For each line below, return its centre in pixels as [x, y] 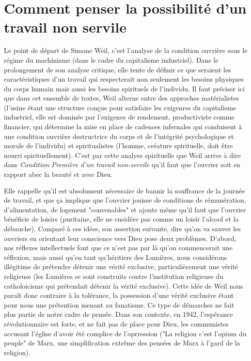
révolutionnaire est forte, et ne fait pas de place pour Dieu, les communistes [116, 323]
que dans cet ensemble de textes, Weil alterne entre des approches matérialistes [122, 98]
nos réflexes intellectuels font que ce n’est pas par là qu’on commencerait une [118, 248]
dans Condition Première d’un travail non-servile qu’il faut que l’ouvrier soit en [122, 164]
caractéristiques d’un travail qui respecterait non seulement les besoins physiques [124, 79]
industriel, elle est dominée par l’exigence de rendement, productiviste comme [119, 117]
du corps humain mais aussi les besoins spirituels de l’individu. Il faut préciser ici [124, 88]
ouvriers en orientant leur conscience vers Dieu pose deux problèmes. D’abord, [120, 238]
